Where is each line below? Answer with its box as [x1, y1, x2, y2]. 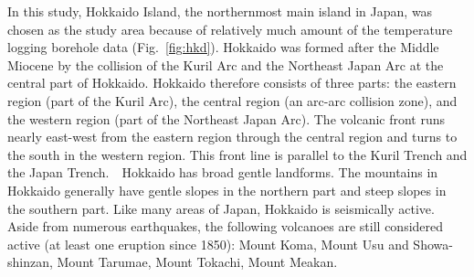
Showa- [413, 234, 453, 253]
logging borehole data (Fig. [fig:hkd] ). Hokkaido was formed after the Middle [7, 37, 439, 57]
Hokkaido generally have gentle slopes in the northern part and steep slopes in [7, 180, 447, 199]
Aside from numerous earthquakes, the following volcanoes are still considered [7, 217, 444, 236]
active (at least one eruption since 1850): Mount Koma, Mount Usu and [7, 234, 409, 253]
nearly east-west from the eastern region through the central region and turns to [7, 127, 458, 146]
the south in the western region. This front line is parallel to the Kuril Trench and [7, 144, 468, 164]
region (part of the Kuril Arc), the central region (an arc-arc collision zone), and [7, 91, 458, 110]
